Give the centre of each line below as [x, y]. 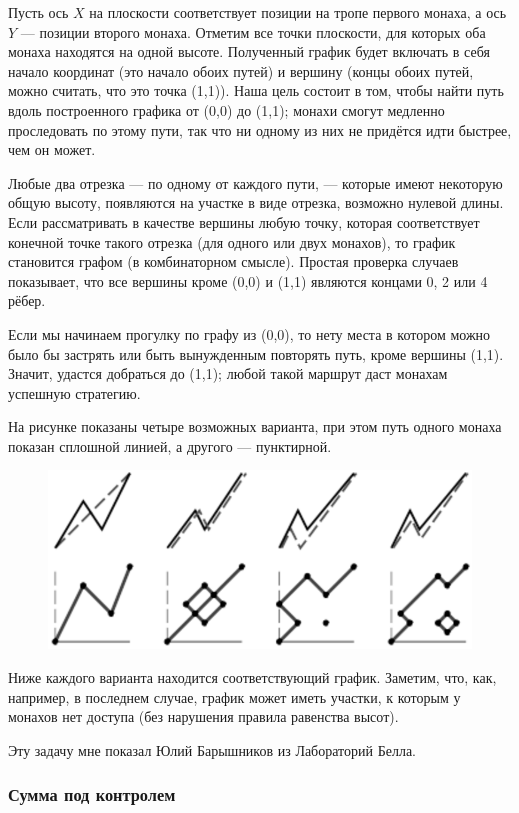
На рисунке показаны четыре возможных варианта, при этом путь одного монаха [255, 426]
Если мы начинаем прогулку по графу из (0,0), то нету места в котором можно [249, 333]
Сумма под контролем [92, 794]
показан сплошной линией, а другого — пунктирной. [170, 445]
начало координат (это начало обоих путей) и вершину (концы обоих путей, [241, 70]
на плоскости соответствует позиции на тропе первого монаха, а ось [298, 12]
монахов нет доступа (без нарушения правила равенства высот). [203, 716]
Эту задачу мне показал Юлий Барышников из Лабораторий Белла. [212, 749]
